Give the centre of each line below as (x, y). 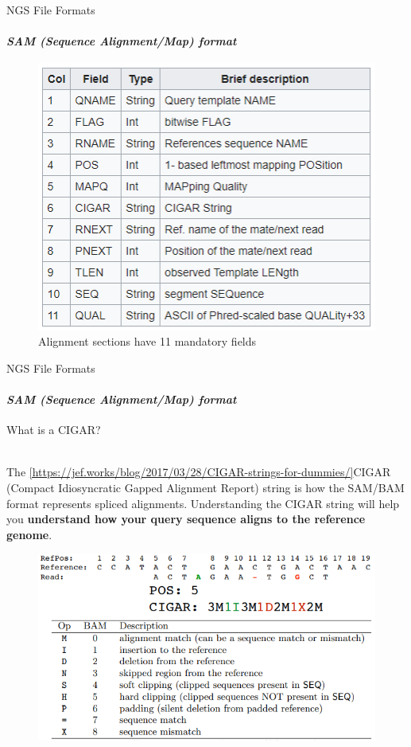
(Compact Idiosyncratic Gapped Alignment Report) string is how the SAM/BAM (205, 487)
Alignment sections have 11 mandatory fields (147, 341)
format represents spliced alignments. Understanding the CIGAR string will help (203, 503)
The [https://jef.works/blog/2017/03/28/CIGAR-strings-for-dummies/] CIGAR (199, 472)
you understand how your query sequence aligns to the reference (186, 519)
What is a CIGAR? (54, 430)
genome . (29, 534)
